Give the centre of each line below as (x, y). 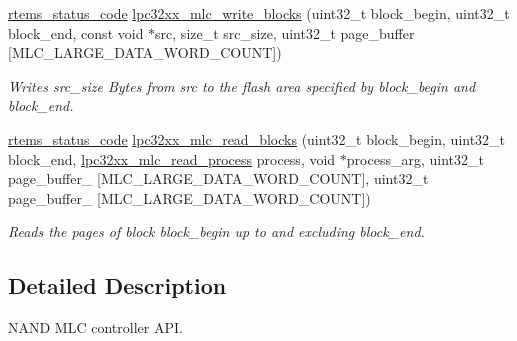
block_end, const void (76, 32)
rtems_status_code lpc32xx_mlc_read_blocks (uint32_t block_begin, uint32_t (257, 138)
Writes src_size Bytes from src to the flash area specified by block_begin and (242, 85)
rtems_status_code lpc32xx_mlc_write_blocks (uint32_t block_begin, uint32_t (259, 13)
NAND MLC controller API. (95, 327)
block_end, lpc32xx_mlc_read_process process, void (172, 158)
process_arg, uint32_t (415, 158)
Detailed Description (117, 285)
